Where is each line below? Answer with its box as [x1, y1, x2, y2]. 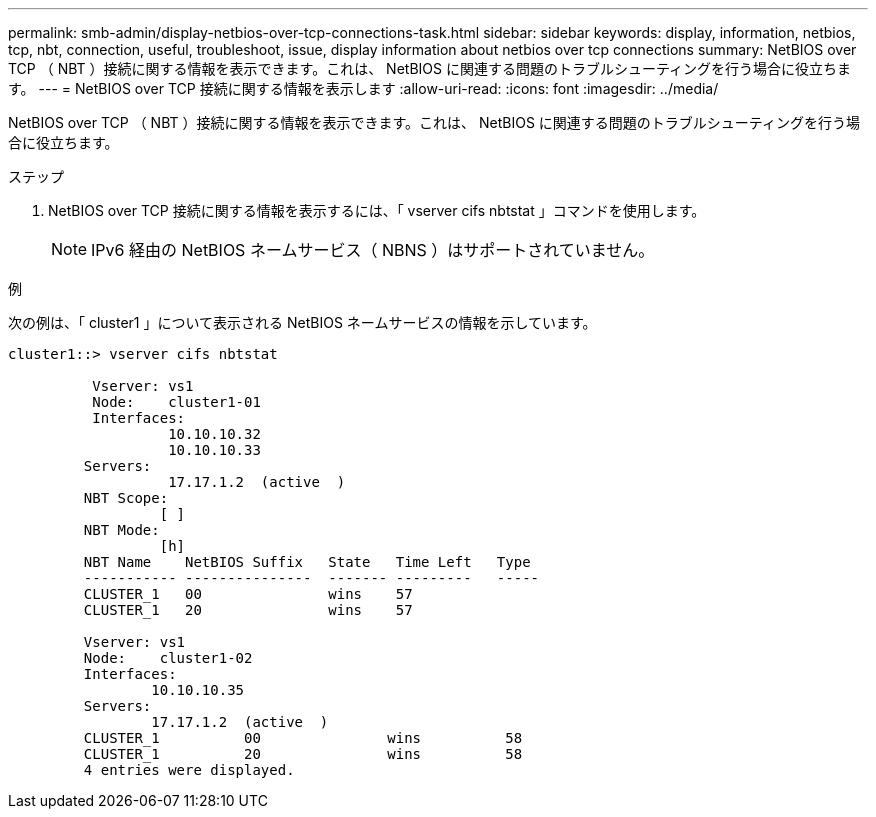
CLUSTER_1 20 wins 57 [83, 602, 413, 618]
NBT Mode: [83, 522, 160, 538]
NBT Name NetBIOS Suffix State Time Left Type [83, 554, 531, 570]
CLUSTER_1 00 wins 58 [83, 730, 523, 746]
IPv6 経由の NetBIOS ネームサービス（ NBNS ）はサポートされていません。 [91, 240, 655, 260]
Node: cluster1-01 [92, 394, 261, 410]
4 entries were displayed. [83, 762, 295, 778]
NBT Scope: [83, 490, 169, 506]
